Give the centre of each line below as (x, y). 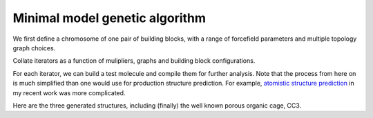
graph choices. (34, 48)
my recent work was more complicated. (69, 92)
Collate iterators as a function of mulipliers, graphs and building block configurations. (134, 61)
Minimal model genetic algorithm (109, 18)
